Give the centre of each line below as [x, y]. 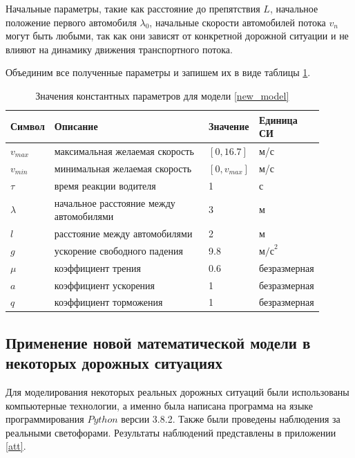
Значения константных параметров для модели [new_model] [162, 95]
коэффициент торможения [108, 302]
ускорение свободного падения [118, 250]
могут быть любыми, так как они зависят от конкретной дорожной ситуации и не [177, 36]
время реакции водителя [105, 185]
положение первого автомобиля [71, 22]
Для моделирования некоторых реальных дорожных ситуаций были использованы [177, 392]
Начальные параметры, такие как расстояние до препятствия [133, 8]
